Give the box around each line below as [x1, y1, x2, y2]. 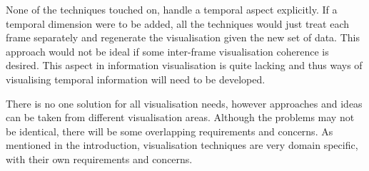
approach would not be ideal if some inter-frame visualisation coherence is [6, 43, 329, 58]
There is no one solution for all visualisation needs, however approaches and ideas [6, 95, 363, 110]
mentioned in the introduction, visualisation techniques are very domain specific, [6, 138, 358, 152]
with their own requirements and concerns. [6, 151, 193, 166]
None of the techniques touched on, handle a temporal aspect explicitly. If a [6, 2, 338, 16]
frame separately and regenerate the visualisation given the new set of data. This [6, 30, 360, 45]
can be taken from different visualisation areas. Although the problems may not [6, 110, 355, 125]
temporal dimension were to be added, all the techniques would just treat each [6, 16, 349, 31]
